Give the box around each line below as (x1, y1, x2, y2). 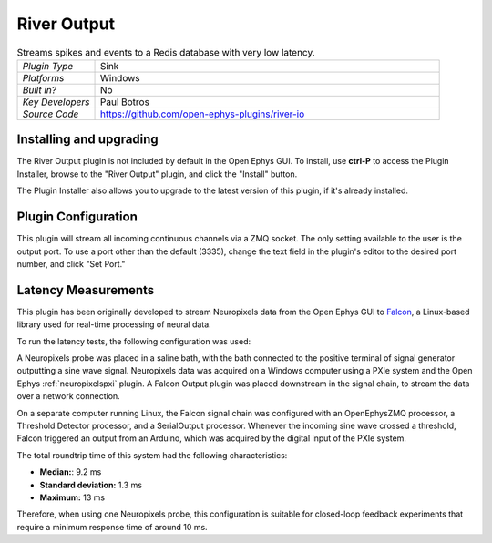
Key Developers (22, 96, 90, 108)
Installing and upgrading (16, 132, 159, 148)
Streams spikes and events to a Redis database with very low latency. (16, 46, 315, 58)
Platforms (22, 71, 65, 84)
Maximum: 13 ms (39, 492, 105, 503)
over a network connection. (16, 391, 120, 402)
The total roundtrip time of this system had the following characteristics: (16, 449, 288, 460)
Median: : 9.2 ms (39, 466, 102, 477)
